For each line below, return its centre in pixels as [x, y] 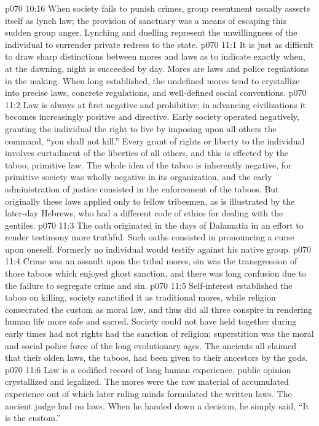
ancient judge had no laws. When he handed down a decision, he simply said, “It [157, 405]
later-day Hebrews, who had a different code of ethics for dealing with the [144, 213]
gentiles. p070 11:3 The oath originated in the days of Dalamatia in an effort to [154, 225]
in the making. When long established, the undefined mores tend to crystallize [152, 80]
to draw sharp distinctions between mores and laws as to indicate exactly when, [155, 56]
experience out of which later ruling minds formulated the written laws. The [148, 393]
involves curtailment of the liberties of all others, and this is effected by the [147, 153]
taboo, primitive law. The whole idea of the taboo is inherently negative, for [148, 164]
